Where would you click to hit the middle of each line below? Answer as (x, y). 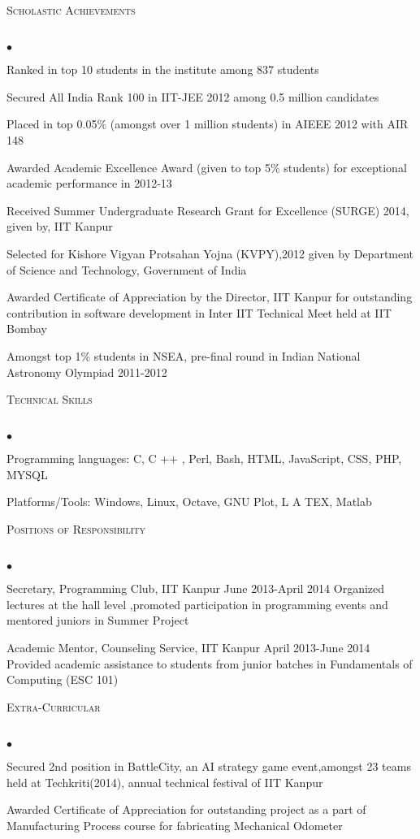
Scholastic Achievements (71, 10)
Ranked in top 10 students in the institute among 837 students (163, 69)
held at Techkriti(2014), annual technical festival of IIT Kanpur (165, 782)
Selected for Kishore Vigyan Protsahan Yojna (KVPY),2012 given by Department (210, 253)
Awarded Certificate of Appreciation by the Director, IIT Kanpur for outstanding (210, 297)
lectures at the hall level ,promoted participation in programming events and (197, 604)
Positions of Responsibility (76, 529)
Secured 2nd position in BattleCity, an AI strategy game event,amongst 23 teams (209, 766)
